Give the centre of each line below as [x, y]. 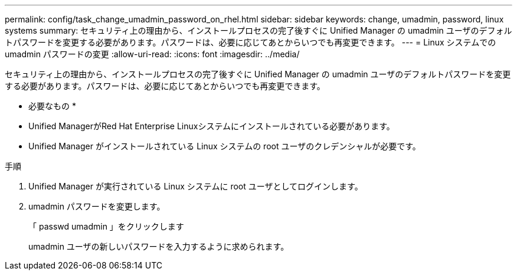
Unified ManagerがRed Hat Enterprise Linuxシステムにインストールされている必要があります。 [212, 126]
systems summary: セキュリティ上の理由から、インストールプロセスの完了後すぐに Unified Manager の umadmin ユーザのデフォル [258, 30]
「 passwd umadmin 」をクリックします [106, 226]
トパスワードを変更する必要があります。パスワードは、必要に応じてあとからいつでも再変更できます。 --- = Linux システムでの [251, 42]
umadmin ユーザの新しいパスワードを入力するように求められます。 [159, 246]
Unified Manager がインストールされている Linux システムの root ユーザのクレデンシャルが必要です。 [225, 146]
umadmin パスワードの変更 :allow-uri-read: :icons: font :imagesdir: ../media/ [152, 54]
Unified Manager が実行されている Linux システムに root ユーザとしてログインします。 [196, 186]
